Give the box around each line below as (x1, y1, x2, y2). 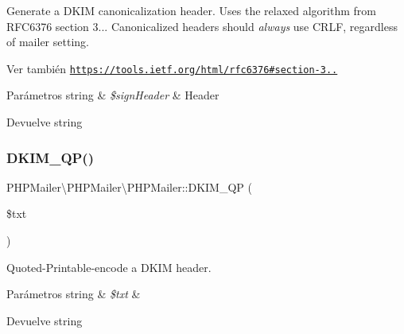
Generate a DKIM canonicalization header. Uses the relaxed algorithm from (6, 2, 376, 18)
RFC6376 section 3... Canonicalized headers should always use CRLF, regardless (6, 17, 398, 34)
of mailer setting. (6, 33, 89, 50)
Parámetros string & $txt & (6, 285, 141, 302)
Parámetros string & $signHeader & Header (6, 87, 219, 103)
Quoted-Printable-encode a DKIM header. (6, 258, 212, 275)
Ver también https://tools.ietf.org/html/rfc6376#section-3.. (6, 60, 338, 76)
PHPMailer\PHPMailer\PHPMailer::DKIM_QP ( (6, 178, 252, 195)
